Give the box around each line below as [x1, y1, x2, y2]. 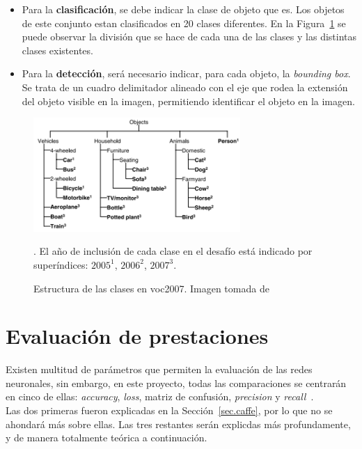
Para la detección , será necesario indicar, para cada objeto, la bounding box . [22, 66, 351, 81]
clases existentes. [22, 42, 93, 57]
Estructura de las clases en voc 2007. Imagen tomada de [33, 281, 269, 295]
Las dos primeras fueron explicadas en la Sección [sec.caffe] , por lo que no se [6, 403, 333, 418]
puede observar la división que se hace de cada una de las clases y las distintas [22, 29, 357, 44]
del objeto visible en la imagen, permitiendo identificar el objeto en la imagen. [22, 93, 355, 108]
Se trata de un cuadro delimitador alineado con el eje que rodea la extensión [22, 79, 348, 94]
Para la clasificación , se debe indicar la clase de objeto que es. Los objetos [22, 2, 345, 16]
